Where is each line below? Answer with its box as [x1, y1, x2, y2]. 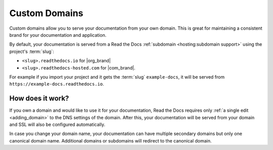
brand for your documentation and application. [9, 32, 107, 38]
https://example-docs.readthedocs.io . [9, 81, 105, 87]
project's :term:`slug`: [9, 48, 54, 54]
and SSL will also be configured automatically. [9, 121, 106, 127]
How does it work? [9, 94, 69, 103]
